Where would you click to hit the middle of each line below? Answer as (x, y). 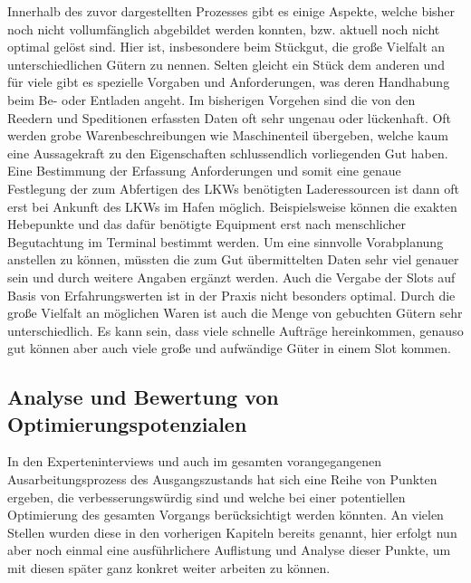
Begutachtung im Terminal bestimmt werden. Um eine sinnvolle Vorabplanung (226, 241)
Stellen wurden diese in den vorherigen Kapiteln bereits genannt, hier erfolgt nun (232, 532)
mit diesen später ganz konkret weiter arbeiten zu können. (169, 568)
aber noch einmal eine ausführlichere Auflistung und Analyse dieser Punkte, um (229, 550)
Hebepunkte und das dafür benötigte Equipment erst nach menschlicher (207, 224)
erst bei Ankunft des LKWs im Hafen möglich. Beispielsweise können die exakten (232, 206)
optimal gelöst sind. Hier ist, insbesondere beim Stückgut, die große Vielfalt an (226, 47)
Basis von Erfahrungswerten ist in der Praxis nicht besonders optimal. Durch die (231, 295)
